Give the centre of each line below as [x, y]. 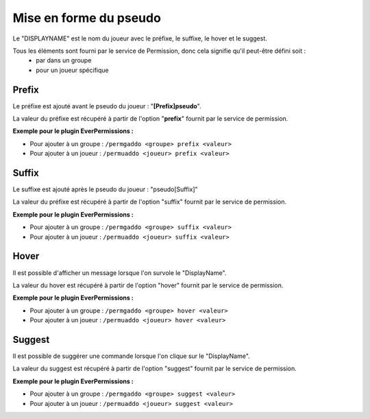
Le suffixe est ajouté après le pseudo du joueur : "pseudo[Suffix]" [105, 189]
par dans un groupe [64, 60]
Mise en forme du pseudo [87, 18]
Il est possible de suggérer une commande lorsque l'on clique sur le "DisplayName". [131, 356]
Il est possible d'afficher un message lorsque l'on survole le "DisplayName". [120, 273]
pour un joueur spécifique [72, 70]
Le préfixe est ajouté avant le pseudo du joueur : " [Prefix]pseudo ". [107, 106]
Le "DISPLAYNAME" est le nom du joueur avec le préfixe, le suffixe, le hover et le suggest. [140, 38]
